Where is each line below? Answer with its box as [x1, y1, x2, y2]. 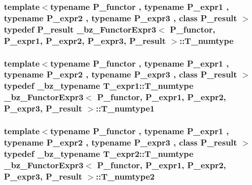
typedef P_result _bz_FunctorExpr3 [4, 23, 156, 35]
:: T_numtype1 [96, 102, 155, 114]
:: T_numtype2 [96, 170, 155, 182]
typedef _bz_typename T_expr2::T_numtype [4, 147, 194, 159]
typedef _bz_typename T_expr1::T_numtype [4, 79, 194, 92]
